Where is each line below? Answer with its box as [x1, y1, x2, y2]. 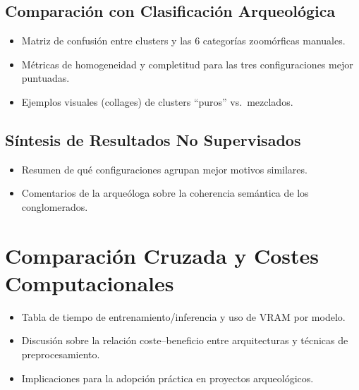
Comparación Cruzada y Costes [5, 240, 320, 269]
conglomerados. [21, 199, 88, 214]
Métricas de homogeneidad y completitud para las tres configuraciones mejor [21, 56, 353, 71]
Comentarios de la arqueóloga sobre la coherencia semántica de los [21, 185, 309, 200]
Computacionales [5, 268, 174, 297]
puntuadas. [21, 71, 70, 85]
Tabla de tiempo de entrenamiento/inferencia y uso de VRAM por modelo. [21, 309, 346, 324]
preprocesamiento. [21, 347, 100, 362]
